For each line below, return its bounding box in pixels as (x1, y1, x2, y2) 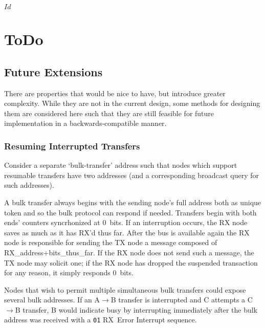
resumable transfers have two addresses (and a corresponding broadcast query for (4, 169, 259, 180)
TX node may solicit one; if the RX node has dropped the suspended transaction (4, 257, 258, 268)
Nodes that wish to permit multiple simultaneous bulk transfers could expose (4, 284, 246, 295)
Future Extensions (4, 63, 103, 79)
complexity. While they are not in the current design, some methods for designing (4, 98, 260, 108)
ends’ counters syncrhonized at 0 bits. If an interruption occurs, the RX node (4, 217, 248, 228)
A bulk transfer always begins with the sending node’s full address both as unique (4, 196, 261, 207)
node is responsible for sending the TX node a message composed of (4, 237, 217, 248)
